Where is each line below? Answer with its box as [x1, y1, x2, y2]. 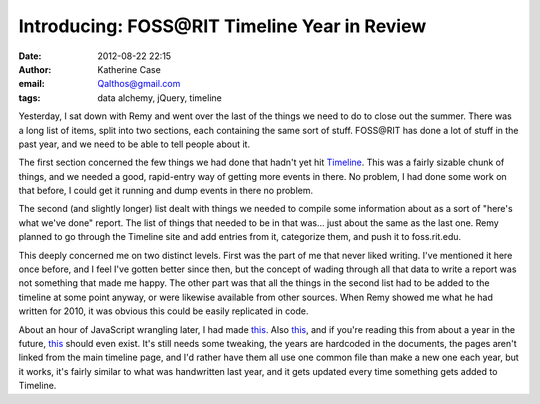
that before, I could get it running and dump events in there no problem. [18, 185, 314, 197]
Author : [18, 63, 52, 75]
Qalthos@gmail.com [97, 78, 181, 90]
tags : [18, 91, 41, 104]
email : [18, 78, 45, 90]
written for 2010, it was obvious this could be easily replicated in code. [18, 305, 309, 317]
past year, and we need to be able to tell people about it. [18, 138, 250, 150]
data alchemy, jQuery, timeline [97, 91, 222, 104]
